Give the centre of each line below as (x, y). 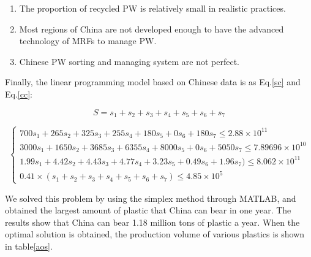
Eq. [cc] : (19, 94)
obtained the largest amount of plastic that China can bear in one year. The (148, 210)
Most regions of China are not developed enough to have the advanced (152, 29)
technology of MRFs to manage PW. (88, 41)
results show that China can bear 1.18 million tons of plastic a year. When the (152, 222)
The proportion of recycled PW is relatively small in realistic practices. (152, 8)
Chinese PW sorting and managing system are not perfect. (129, 61)
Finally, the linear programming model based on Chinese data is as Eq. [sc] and (153, 82)
